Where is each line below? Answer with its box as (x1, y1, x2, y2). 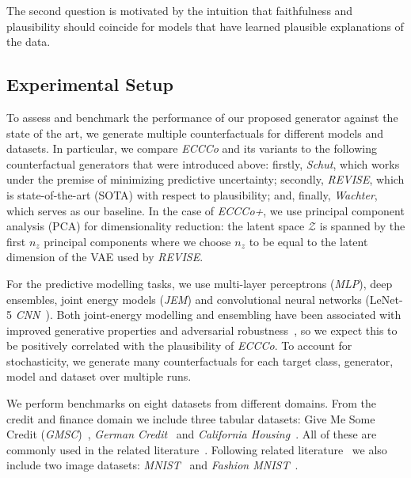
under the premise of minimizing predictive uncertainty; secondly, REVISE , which (6, 171, 405, 188)
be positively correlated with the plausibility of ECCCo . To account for (6, 337, 352, 354)
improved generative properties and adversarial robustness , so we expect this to (6, 321, 398, 338)
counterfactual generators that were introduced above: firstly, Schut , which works (6, 155, 400, 172)
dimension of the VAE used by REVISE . (6, 248, 204, 265)
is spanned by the (319, 218, 405, 234)
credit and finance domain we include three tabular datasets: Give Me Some (6, 410, 375, 427)
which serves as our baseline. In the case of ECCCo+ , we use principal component (6, 202, 405, 218)
